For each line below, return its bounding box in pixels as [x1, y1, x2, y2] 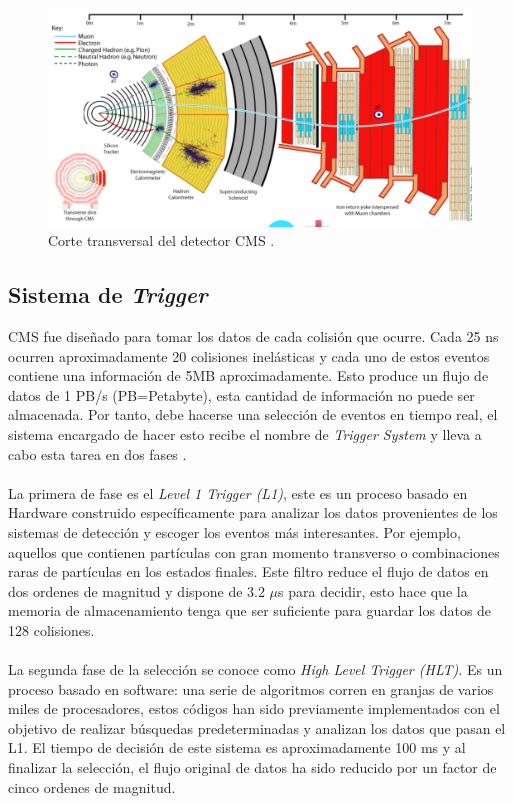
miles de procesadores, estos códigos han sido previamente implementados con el [8, 698, 500, 719]
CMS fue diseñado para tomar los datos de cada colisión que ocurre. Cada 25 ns [8, 326, 499, 347]
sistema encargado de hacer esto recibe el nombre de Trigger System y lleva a [8, 423, 482, 444]
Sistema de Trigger [8, 279, 208, 310]
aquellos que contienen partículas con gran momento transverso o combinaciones [8, 541, 500, 562]
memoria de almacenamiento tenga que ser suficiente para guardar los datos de [8, 600, 492, 621]
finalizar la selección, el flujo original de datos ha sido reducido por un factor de [8, 757, 497, 778]
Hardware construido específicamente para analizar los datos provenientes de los [8, 502, 498, 523]
